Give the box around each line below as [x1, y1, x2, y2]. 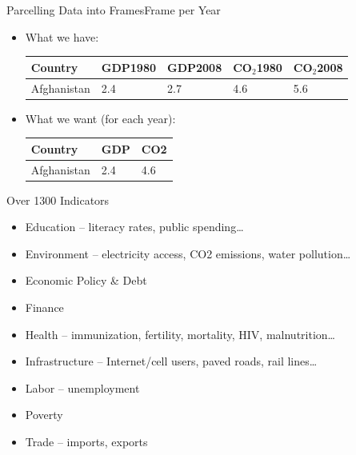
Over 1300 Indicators [6, 191, 110, 208]
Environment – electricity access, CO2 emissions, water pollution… [25, 245, 351, 261]
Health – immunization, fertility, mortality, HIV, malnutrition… [25, 325, 335, 342]
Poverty [25, 406, 63, 423]
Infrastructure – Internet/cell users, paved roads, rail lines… [25, 353, 318, 369]
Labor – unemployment [25, 379, 140, 396]
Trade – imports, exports [25, 433, 148, 449]
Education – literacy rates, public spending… [25, 218, 244, 235]
